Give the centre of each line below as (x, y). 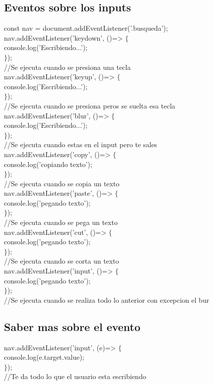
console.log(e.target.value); (44, 357)
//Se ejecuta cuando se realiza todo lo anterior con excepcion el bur (107, 300)
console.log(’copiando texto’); (48, 164)
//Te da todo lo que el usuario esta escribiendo (75, 376)
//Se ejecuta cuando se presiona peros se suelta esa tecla (90, 105)
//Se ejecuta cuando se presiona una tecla (67, 67)
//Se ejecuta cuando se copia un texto (62, 183)
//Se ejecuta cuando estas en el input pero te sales (81, 144)
